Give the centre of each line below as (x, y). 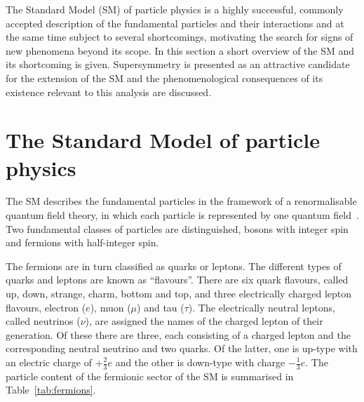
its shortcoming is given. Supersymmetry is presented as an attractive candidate (178, 64)
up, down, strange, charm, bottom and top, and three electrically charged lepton (179, 294)
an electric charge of (49, 362)
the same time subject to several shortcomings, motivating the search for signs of (180, 37)
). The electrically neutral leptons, (262, 307)
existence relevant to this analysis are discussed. (109, 92)
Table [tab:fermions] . (51, 390)
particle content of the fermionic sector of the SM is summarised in (150, 376)
